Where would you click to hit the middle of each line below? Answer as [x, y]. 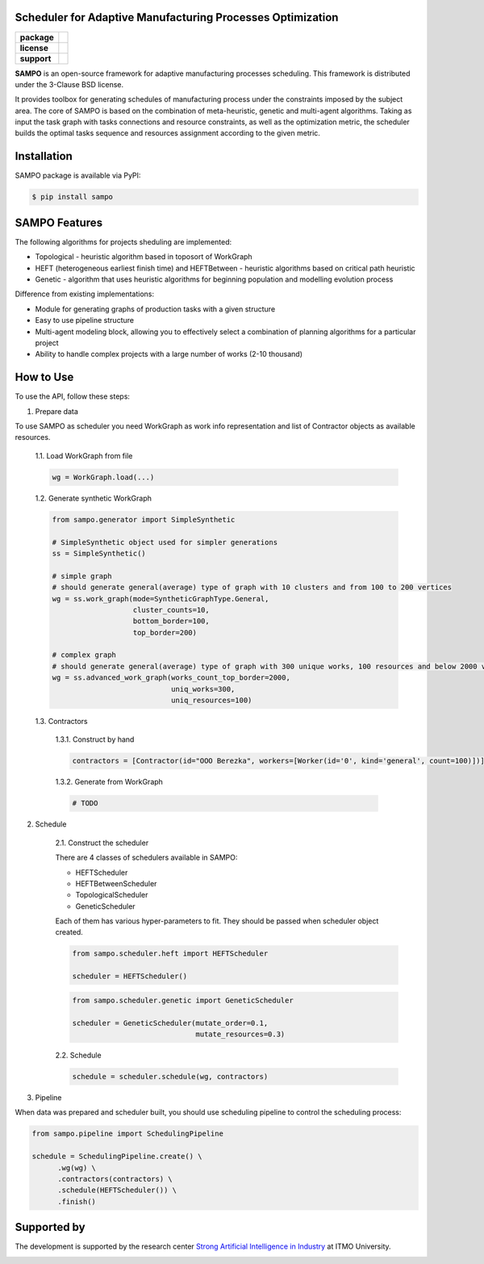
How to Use [44, 377]
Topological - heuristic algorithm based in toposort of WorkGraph [144, 257]
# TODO [85, 804]
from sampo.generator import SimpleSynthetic [144, 519]
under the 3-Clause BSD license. [69, 84]
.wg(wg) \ [77, 1168]
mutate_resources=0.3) [240, 1034]
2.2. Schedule [78, 1055]
